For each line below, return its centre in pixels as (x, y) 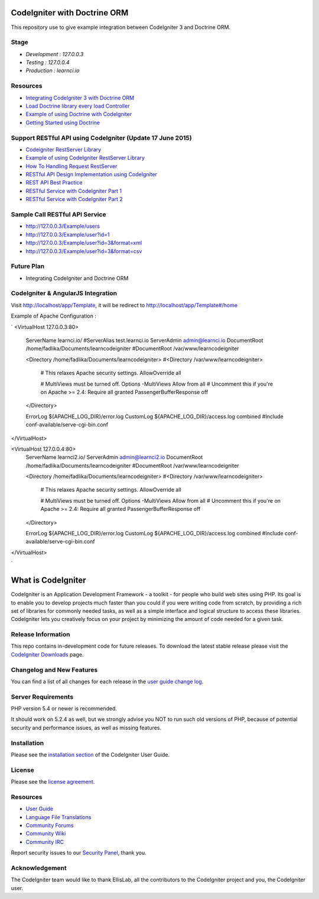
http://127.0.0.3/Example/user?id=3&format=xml (84, 243)
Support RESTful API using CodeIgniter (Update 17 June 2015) (101, 138)
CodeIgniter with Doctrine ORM (70, 13)
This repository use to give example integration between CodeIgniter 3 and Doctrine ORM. (121, 27)
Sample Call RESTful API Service (58, 214)
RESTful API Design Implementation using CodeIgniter (92, 174)
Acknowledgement (39, 868)
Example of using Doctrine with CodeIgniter (79, 114)
